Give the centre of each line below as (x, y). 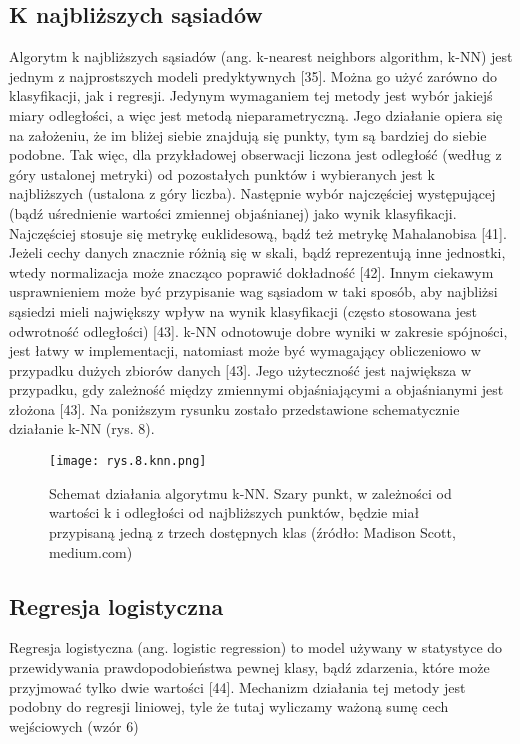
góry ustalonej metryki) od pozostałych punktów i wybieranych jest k (222, 173)
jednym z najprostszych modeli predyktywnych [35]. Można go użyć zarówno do (253, 75)
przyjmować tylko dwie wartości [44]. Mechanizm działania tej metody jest (237, 686)
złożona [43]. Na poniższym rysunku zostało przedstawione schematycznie (234, 408)
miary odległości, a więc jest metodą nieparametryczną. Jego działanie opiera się (256, 114)
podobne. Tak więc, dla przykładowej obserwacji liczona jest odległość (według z (255, 154)
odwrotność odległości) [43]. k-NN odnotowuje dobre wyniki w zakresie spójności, (258, 330)
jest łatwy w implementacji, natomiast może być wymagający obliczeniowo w (245, 350)
